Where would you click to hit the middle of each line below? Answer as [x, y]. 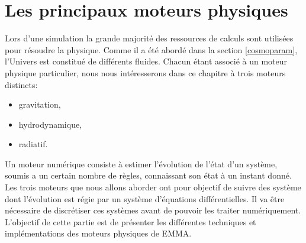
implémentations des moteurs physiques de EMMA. [98, 233]
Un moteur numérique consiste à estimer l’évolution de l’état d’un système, [141, 163]
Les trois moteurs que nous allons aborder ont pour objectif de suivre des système [153, 187]
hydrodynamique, [50, 124]
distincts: [21, 84]
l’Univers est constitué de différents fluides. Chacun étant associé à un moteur [146, 61]
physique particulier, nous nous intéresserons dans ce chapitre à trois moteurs [145, 72]
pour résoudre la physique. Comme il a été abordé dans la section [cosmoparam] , [151, 49]
